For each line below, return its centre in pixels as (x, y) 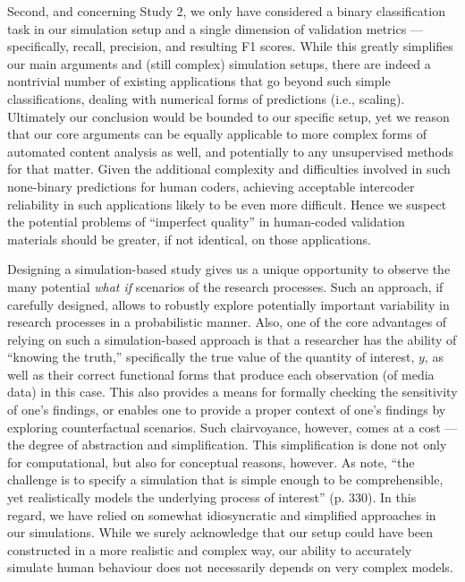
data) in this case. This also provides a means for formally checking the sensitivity (232, 392)
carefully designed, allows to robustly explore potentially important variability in (228, 304)
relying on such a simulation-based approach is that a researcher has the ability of (232, 339)
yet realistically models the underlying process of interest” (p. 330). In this (212, 497)
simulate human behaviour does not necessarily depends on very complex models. (230, 567)
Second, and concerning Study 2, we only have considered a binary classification (226, 11)
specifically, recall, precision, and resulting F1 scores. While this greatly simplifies (230, 46)
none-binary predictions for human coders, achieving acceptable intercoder (211, 186)
